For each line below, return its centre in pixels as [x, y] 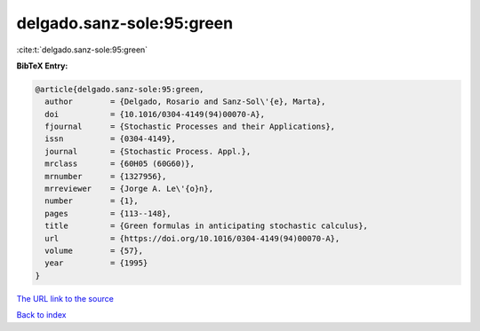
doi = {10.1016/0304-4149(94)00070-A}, [155, 114]
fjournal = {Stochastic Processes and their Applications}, [190, 127]
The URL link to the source [65, 298]
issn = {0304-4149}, [111, 139]
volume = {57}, [94, 251]
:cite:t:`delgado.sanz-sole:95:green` [82, 50]
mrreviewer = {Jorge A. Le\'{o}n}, [129, 189]
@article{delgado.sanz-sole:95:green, [120, 89]
